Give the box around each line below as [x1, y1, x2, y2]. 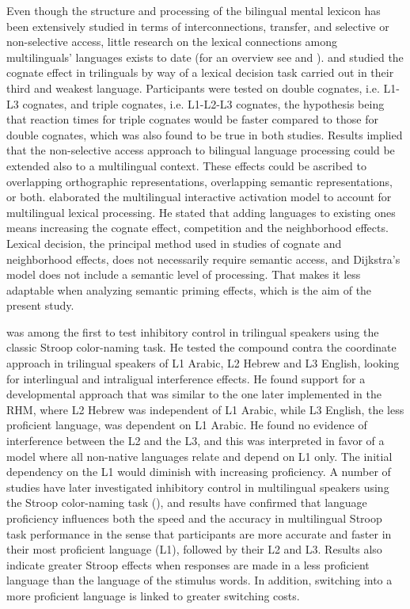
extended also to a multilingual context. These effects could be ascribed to [6, 157, 366, 173]
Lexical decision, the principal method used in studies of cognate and [6, 234, 342, 251]
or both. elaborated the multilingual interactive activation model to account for [6, 188, 392, 205]
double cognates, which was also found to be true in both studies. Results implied [6, 126, 403, 143]
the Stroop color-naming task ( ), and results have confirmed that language [6, 494, 367, 511]
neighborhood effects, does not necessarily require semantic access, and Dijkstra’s [6, 250, 401, 267]
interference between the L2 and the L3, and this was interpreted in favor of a [6, 432, 385, 449]
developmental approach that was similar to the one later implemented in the [6, 386, 382, 402]
